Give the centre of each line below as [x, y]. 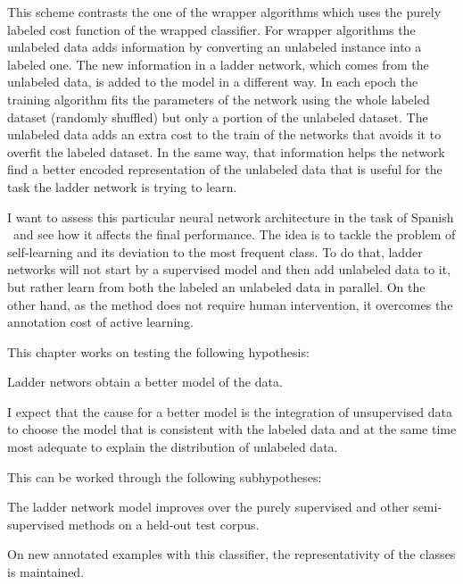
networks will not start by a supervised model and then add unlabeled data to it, [229, 269]
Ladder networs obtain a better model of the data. [145, 382]
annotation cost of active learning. [100, 322]
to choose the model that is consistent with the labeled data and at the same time [232, 429]
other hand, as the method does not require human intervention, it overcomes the [230, 304]
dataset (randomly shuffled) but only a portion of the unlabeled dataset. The [218, 117]
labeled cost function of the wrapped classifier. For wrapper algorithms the [211, 29]
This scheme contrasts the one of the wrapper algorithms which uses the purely [224, 12]
